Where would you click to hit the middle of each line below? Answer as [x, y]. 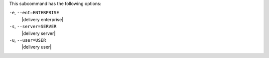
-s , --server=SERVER [33, 27]
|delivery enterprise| [43, 19]
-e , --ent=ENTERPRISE [34, 13]
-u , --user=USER [28, 40]
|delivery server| [39, 33]
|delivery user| [37, 47]
